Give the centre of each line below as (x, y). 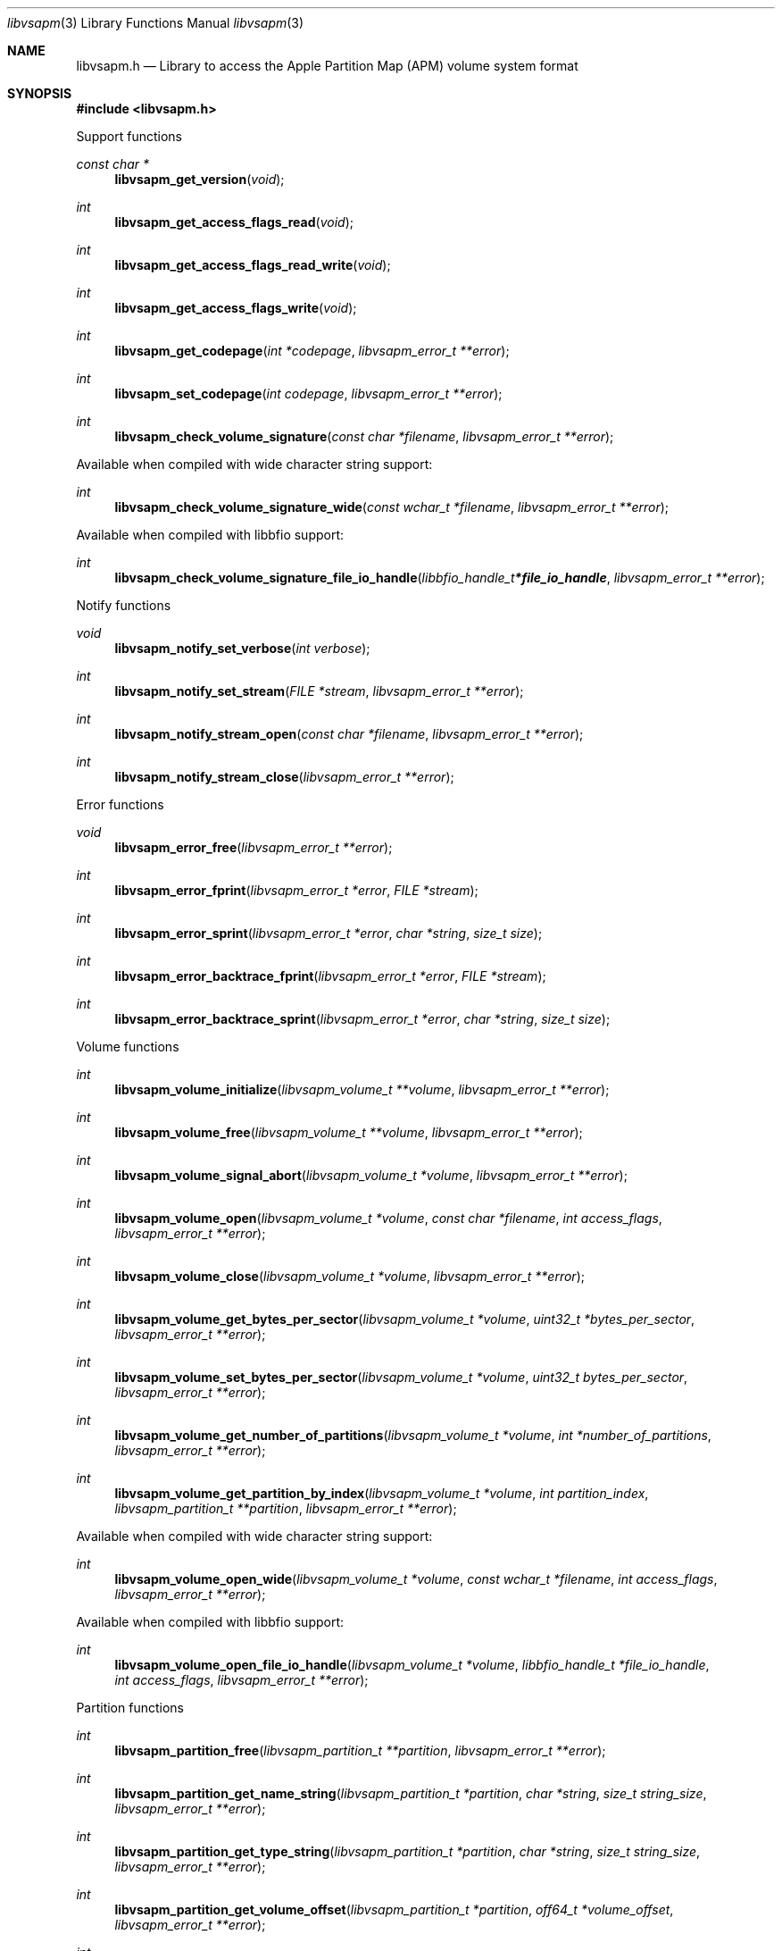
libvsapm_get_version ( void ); (200, 179)
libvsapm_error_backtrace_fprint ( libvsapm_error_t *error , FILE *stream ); (330, 976)
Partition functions (130, 1708)
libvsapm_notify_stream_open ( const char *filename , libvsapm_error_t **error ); (349, 734)
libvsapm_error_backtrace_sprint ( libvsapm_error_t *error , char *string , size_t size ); (362, 1019)
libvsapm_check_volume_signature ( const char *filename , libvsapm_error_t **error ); (364, 436)
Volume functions (128, 1047)
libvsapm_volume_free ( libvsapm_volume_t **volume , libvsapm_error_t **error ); (349, 1132)
